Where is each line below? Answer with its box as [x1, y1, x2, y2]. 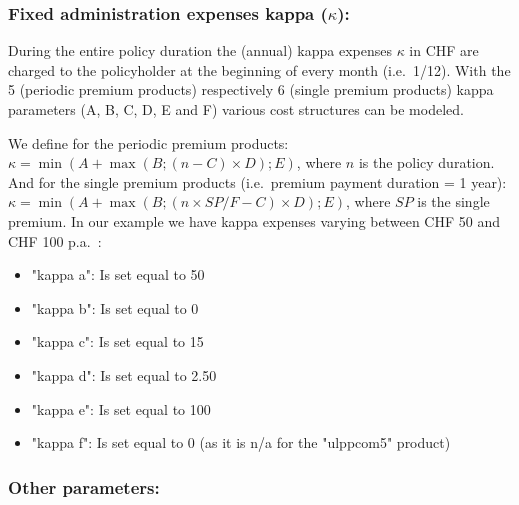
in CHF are [409, 40, 479, 61]
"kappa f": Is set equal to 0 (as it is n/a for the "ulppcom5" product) [31, 432, 451, 453]
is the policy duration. [358, 152, 495, 173]
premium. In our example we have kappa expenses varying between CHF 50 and [8, 210, 500, 231]
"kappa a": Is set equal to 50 [31, 264, 205, 285]
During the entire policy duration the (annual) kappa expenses [8, 40, 392, 61]
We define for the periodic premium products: [8, 132, 289, 153]
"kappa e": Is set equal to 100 [31, 398, 211, 419]
